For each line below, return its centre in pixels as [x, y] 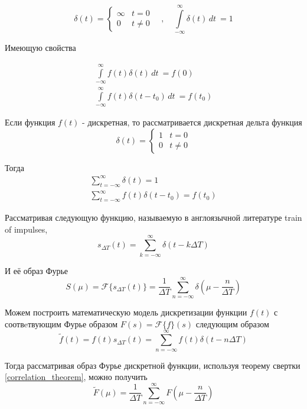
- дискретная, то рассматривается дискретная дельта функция [192, 122]
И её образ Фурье [37, 271]
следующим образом [232, 323]
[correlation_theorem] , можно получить [76, 377]
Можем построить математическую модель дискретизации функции [126, 312]
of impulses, [26, 229]
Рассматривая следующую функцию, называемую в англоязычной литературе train [153, 218]
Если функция [30, 122]
